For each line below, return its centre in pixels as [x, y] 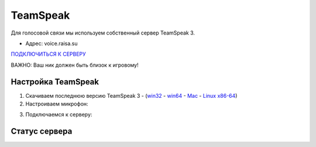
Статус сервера [42, 131]
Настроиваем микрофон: [57, 104]
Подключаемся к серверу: [59, 115]
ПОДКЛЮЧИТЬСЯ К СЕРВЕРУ [48, 54]
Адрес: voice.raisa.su [51, 43]
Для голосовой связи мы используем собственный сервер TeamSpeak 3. [103, 33]
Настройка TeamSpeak [55, 82]
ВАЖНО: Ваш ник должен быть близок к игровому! [75, 65]
